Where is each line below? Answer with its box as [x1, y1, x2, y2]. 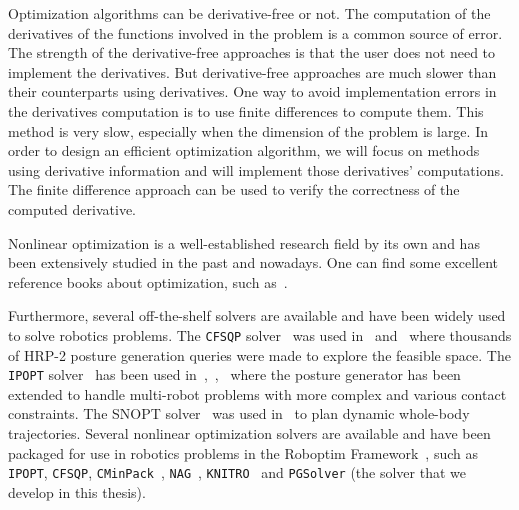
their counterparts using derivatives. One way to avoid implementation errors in [8, 81, 497, 102]
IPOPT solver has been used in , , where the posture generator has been [8, 364, 461, 385]
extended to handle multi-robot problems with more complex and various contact [8, 383, 507, 404]
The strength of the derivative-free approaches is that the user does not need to [8, 42, 496, 63]
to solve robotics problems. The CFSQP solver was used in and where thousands [8, 324, 512, 345]
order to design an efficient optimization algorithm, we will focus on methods [8, 140, 480, 161]
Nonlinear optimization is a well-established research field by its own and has [8, 232, 480, 253]
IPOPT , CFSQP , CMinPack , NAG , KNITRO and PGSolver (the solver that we [8, 462, 467, 483]
